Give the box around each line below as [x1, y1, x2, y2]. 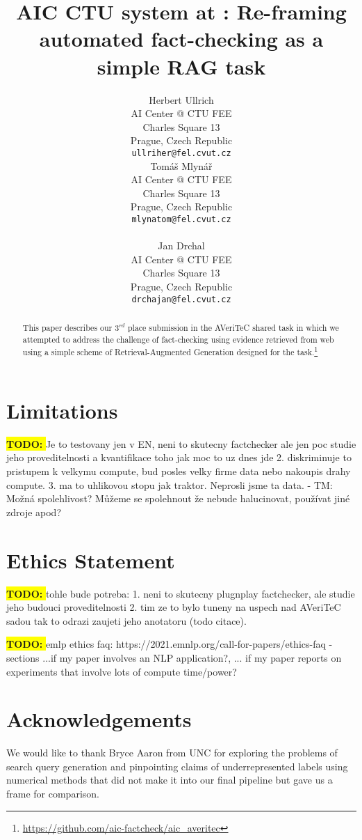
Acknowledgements [6, 705, 192, 733]
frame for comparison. [6, 786, 99, 801]
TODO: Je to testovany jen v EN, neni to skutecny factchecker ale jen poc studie [6, 436, 356, 451]
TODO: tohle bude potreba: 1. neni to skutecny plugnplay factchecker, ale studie [6, 586, 355, 600]
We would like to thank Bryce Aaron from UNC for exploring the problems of [6, 745, 338, 760]
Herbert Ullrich [149, 92, 214, 107]
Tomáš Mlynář [150, 158, 213, 173]
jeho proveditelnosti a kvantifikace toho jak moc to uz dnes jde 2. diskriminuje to [6, 450, 352, 465]
